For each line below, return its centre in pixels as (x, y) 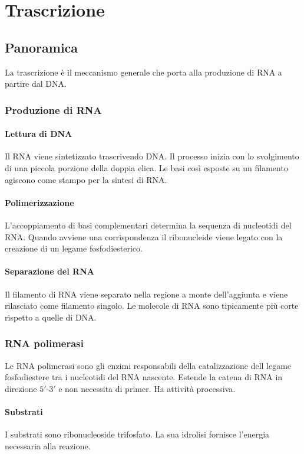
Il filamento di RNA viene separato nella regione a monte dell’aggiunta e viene (146, 294)
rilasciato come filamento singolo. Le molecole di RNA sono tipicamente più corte (152, 306)
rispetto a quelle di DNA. (51, 317)
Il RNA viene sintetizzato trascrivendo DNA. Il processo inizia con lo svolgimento (152, 156)
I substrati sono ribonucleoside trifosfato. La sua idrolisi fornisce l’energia (137, 434)
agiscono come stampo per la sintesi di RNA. (86, 179)
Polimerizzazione (39, 202)
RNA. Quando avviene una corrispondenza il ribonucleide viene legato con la (144, 236)
